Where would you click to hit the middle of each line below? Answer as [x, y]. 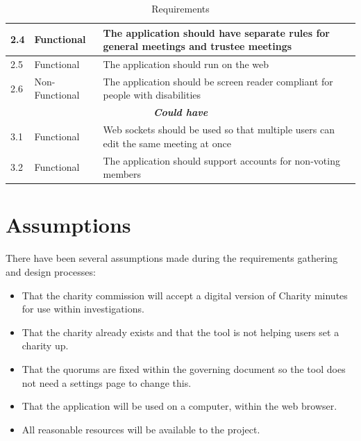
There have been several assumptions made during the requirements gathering [172, 258]
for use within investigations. [83, 309]
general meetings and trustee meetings [198, 46]
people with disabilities [152, 95]
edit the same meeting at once [167, 143]
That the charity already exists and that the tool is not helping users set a [180, 332]
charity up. [45, 346]
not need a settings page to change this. [107, 382]
